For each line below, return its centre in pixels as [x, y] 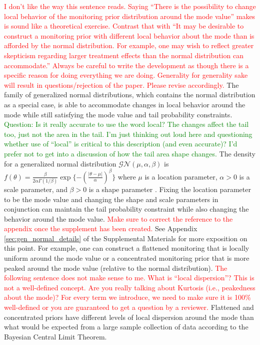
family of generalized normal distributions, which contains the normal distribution [130, 95]
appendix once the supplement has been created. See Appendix [101, 228]
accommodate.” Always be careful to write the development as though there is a [126, 65]
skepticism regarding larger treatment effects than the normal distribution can [124, 55]
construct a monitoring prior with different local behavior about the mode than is [129, 35]
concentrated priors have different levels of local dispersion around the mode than [129, 317]
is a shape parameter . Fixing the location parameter [170, 189]
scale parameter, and [36, 189]
